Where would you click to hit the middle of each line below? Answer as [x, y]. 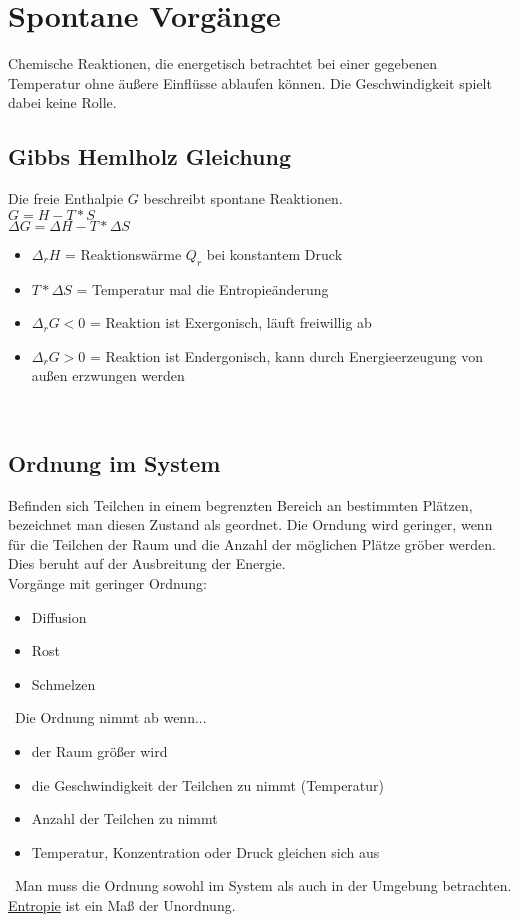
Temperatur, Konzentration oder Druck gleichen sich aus [205, 851]
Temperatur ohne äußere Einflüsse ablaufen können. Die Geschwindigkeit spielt [250, 82]
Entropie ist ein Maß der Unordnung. [122, 904]
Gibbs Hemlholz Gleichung [150, 156]
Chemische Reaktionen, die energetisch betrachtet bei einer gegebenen [222, 63]
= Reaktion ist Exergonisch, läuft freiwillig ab [231, 322]
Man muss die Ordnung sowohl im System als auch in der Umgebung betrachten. [263, 885]
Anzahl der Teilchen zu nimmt [124, 818]
